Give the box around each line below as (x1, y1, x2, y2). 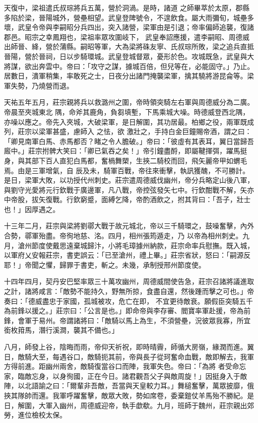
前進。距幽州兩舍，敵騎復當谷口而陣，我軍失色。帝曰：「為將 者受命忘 (17, 361, 246, 371)
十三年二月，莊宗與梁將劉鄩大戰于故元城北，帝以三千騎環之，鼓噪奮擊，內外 (4, 220, 254, 231)
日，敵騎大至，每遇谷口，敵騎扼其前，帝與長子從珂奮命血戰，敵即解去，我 (4, 351, 247, 361)
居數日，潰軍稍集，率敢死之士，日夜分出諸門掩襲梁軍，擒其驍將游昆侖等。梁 (4, 70, 254, 81)
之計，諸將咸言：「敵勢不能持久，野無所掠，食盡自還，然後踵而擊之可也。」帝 (4, 286, 254, 296)
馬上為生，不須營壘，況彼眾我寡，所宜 (125, 315, 251, 325)
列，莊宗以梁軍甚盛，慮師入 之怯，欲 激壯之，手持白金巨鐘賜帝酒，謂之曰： (4, 126, 252, 137)
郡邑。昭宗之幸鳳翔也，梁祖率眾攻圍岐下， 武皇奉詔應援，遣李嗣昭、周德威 (4, 31, 250, 42)
